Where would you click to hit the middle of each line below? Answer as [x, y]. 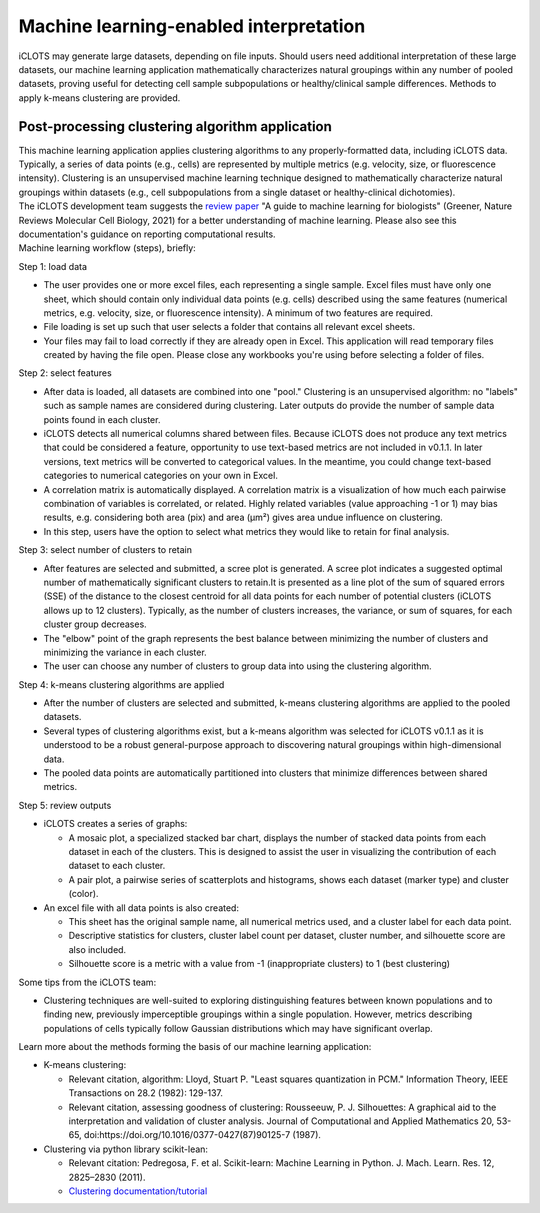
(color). [83, 894]
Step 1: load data [52, 266]
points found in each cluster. [102, 419]
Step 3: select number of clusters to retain [105, 550]
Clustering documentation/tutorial [138, 1191]
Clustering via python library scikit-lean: [126, 1149]
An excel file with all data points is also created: [141, 907]
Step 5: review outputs [65, 805]
